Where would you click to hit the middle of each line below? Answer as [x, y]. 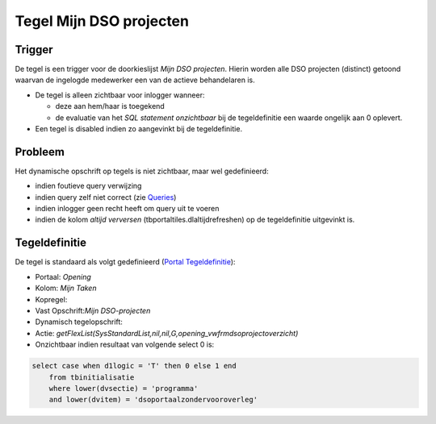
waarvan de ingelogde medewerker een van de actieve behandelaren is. [135, 80]
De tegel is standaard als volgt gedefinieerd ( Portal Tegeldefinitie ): [125, 262]
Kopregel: [51, 299]
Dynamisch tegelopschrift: [79, 322]
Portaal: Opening [63, 276]
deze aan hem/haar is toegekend [110, 106]
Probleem [40, 152]
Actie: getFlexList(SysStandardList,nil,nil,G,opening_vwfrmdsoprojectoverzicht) [167, 333]
